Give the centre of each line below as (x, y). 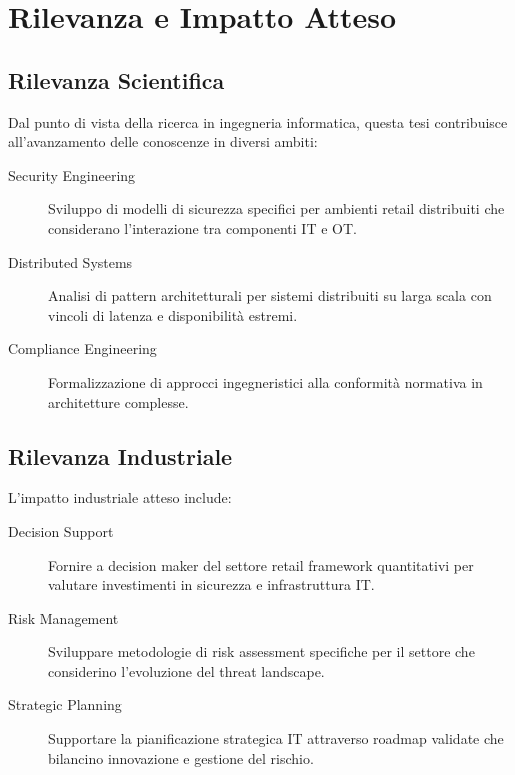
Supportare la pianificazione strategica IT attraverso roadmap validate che (276, 738)
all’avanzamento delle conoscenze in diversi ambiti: (163, 141)
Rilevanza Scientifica (116, 79)
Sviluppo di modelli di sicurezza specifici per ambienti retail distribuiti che (276, 208)
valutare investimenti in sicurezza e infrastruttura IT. (211, 584)
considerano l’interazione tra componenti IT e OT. (202, 227)
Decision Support (61, 530)
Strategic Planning (65, 704)
